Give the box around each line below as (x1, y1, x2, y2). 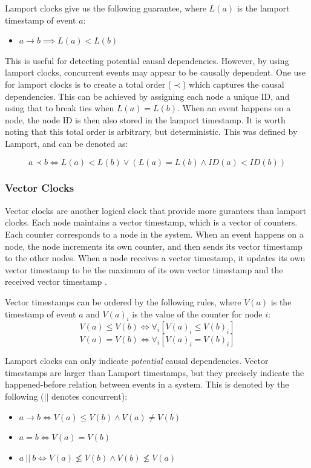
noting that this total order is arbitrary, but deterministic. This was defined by (5, 125, 298, 138)
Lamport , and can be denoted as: (5, 137, 128, 149)
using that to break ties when (5, 102, 114, 114)
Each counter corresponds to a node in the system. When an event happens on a (5, 227, 304, 240)
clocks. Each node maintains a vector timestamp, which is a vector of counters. (5, 216, 298, 229)
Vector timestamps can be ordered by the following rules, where (5, 295, 241, 308)
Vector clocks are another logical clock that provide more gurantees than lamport (5, 204, 307, 216)
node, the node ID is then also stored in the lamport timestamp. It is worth (5, 113, 286, 126)
